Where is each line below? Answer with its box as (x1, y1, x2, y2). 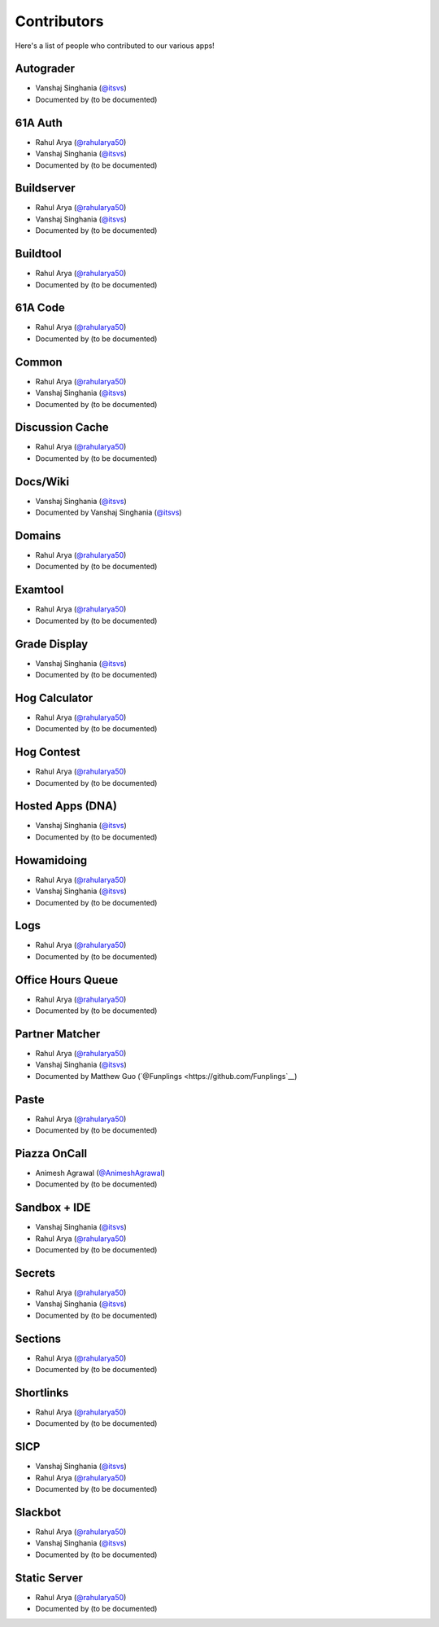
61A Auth (15, 116, 63, 129)
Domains (15, 528, 61, 542)
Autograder (15, 62, 76, 76)
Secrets (15, 1266, 56, 1280)
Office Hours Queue (15, 973, 119, 987)
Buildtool (15, 247, 62, 261)
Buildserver (15, 182, 76, 195)
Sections (15, 1331, 61, 1345)
